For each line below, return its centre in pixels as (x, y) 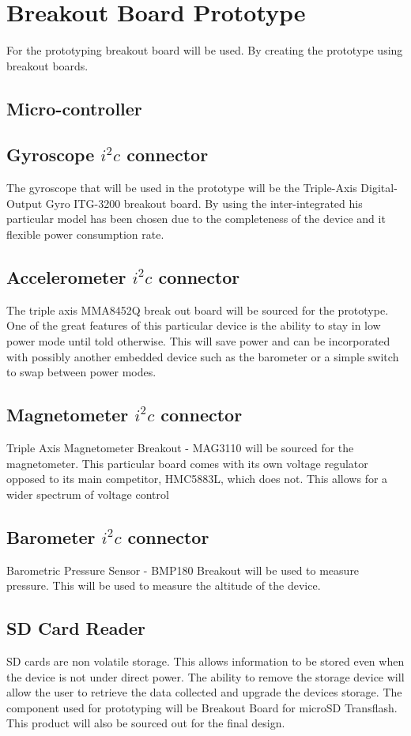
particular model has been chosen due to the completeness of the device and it (196, 219)
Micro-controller (74, 108)
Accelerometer (66, 277)
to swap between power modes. (81, 372)
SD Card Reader (76, 628)
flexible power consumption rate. (85, 234)
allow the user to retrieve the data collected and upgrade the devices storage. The (204, 692)
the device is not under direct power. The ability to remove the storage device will (205, 676)
